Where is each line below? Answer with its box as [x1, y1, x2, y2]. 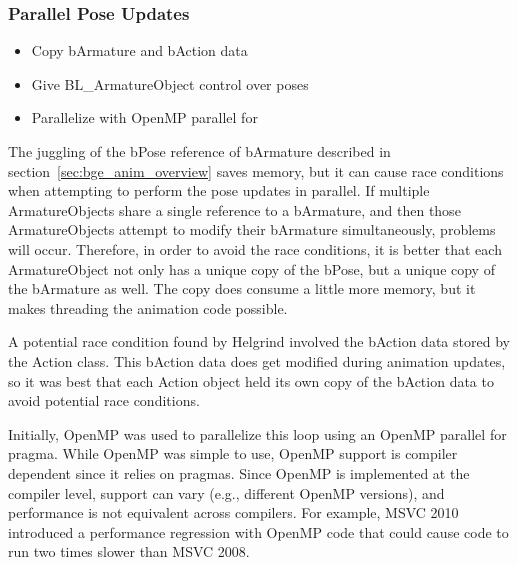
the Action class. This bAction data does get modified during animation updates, [8, 350, 506, 371]
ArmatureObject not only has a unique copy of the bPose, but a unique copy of [8, 258, 495, 279]
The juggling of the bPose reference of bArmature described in [8, 141, 391, 161]
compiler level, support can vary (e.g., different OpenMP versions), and [8, 482, 445, 503]
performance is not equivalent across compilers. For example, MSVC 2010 [8, 502, 459, 523]
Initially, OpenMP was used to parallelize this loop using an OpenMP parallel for [8, 423, 507, 444]
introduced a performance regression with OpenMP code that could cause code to [8, 521, 509, 542]
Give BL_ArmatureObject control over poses [31, 73, 309, 94]
